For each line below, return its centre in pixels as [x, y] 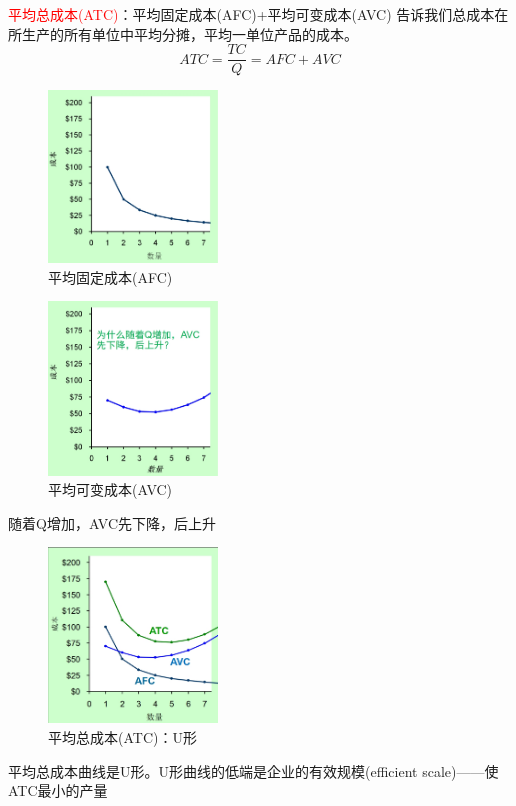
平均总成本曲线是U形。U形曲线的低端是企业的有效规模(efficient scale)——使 [253, 770]
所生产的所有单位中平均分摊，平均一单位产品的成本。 [183, 33]
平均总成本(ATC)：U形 [122, 737]
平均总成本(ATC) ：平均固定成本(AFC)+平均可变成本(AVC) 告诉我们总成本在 [258, 14]
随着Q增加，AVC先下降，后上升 [112, 522]
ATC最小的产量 [58, 790]
